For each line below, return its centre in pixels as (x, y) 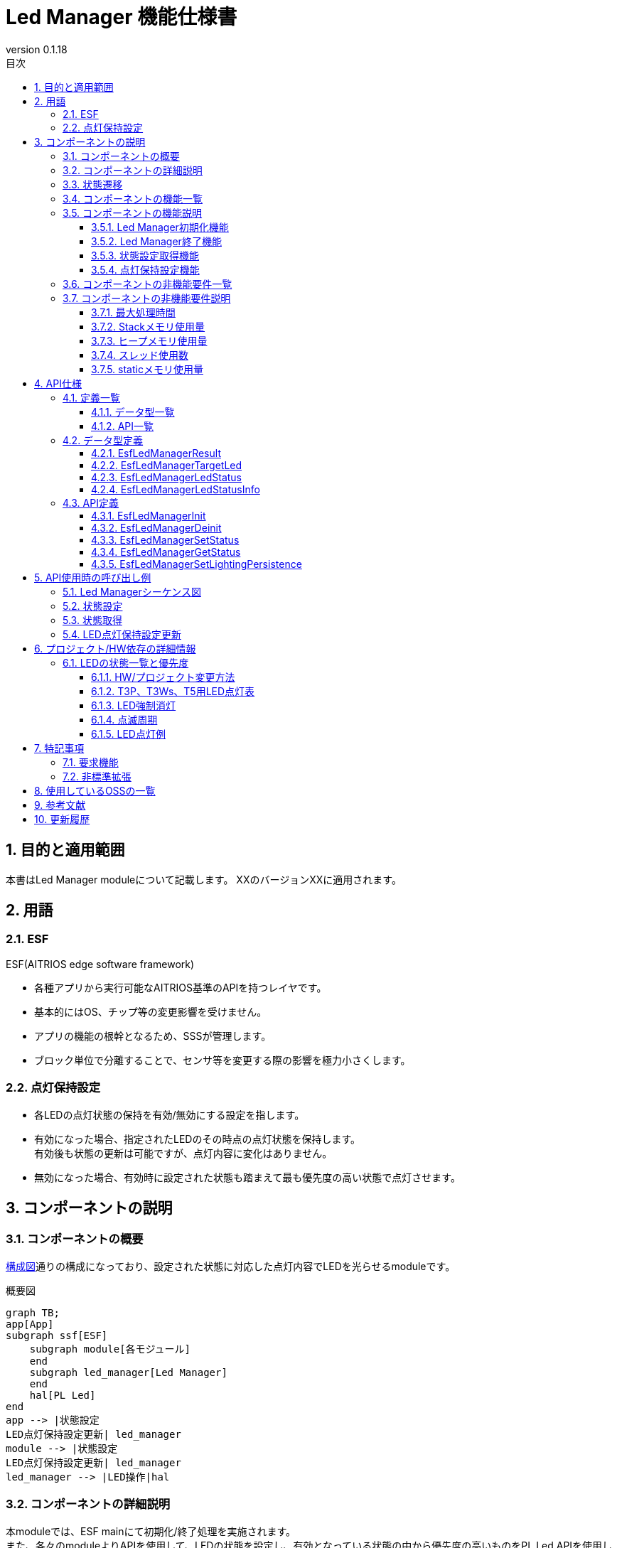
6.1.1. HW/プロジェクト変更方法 (163, 677)
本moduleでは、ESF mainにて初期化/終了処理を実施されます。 (151, 1531)
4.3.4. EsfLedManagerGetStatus (166, 552)
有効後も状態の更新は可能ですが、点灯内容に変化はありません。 (183, 1153)
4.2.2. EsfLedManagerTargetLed (167, 465)
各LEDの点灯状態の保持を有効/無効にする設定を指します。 (170, 1114)
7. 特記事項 (59, 748)
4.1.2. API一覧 (122, 426)
